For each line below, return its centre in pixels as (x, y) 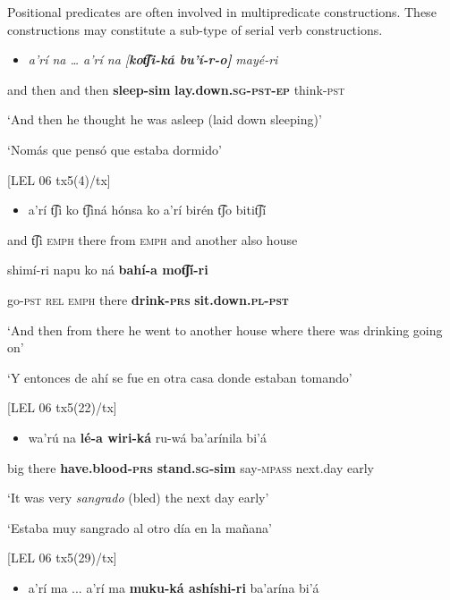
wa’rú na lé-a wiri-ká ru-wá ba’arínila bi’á (147, 437)
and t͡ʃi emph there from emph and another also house (153, 239)
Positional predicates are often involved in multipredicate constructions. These (222, 12)
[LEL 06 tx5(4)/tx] (59, 179)
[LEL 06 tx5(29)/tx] (62, 558)
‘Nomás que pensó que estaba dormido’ (115, 149)
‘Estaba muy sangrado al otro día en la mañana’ (140, 527)
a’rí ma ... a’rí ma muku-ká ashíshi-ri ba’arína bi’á (174, 587)
